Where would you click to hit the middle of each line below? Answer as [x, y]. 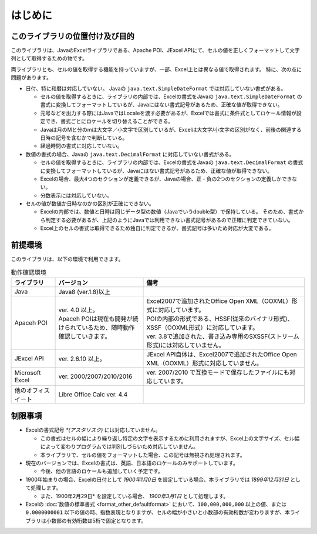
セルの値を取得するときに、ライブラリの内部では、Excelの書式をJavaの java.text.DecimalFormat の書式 [172, 162]
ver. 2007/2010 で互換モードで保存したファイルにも [218, 372]
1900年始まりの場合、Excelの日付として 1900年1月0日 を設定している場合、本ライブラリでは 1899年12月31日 [157, 479]
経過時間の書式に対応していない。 [81, 146]
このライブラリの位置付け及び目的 [72, 36]
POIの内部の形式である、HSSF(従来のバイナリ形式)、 [220, 319]
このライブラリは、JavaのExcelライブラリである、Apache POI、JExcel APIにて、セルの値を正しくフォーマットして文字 [155, 51]
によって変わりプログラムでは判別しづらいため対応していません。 [119, 446]
